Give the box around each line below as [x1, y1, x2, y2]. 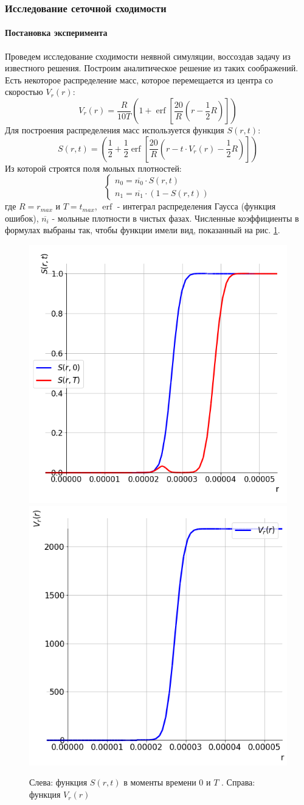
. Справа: [221, 776, 255, 789]
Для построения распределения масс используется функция [5, 124, 224, 136]
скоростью [5, 85, 43, 98]
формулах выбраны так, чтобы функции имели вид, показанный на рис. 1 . [5, 223, 280, 236]
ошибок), [5, 211, 39, 224]
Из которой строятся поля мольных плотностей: [5, 161, 182, 174]
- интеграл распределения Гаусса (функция [117, 200, 276, 213]
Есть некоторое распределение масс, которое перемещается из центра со [5, 73, 273, 86]
